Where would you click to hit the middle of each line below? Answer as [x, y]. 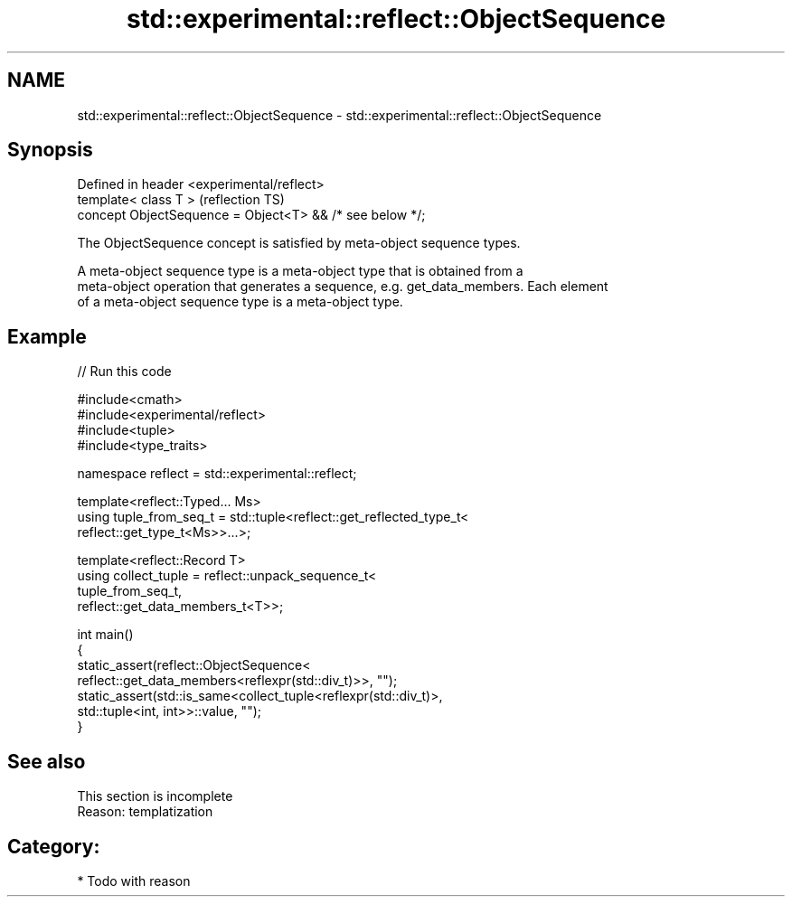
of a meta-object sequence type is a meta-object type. [240, 302]
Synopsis [50, 150]
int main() [105, 635]
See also [47, 761]
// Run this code [124, 372]
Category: [54, 846]
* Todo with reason [134, 880]
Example [47, 336]
